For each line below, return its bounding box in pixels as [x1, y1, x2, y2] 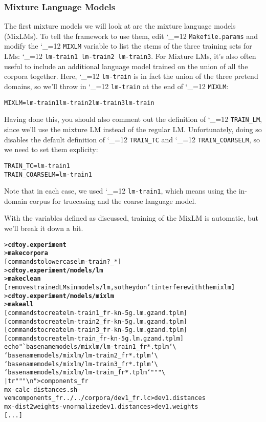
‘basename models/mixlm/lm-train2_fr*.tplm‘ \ [4, 352, 158, 360]
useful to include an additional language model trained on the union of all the [4, 60, 248, 71]
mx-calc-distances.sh [4, 386, 78, 393]
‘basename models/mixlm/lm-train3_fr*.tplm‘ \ [4, 360, 158, 368]
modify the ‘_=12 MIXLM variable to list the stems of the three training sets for [4, 40, 252, 51]
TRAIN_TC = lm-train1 [4, 162, 70, 170]
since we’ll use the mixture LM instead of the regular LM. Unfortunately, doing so [4, 124, 262, 134]
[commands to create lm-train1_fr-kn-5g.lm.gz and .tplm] [4, 309, 187, 316]
